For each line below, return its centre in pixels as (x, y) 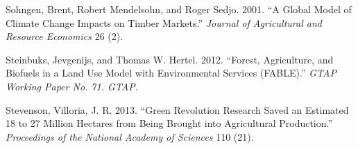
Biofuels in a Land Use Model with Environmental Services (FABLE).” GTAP (171, 73)
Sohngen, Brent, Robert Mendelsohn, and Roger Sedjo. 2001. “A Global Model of (179, 9)
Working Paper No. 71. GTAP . (72, 86)
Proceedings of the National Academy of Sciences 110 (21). (130, 136)
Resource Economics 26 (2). (65, 36)
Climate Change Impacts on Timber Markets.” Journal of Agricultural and (164, 22)
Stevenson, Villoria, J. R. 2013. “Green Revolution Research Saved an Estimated (177, 109)
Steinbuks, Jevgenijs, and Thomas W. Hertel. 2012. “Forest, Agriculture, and (170, 59)
